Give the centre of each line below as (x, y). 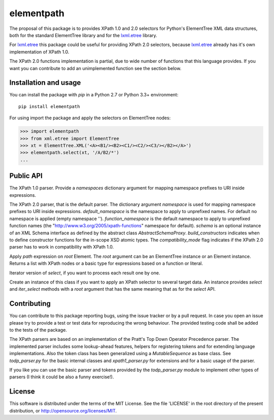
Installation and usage (45, 83)
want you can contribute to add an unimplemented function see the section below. (95, 68)
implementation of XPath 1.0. (39, 52)
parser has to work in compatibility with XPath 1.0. (62, 247)
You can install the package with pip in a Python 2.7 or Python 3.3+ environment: (94, 95)
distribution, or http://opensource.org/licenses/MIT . (63, 410)
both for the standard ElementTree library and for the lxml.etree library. (83, 35)
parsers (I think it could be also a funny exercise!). (62, 377)
